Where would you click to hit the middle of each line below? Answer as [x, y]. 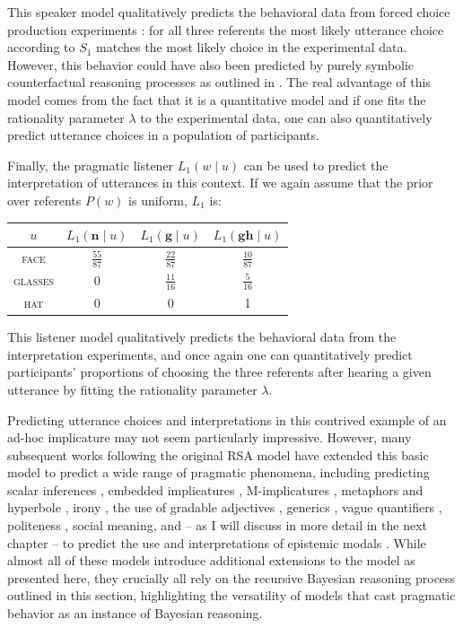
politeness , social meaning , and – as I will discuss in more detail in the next [218, 525]
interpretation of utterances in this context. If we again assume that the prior [220, 183]
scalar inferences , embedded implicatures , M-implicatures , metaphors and [215, 489]
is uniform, [158, 200]
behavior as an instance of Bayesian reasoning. [135, 613]
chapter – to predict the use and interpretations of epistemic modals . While [217, 542]
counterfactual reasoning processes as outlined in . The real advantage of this [219, 82]
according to [41, 47]
